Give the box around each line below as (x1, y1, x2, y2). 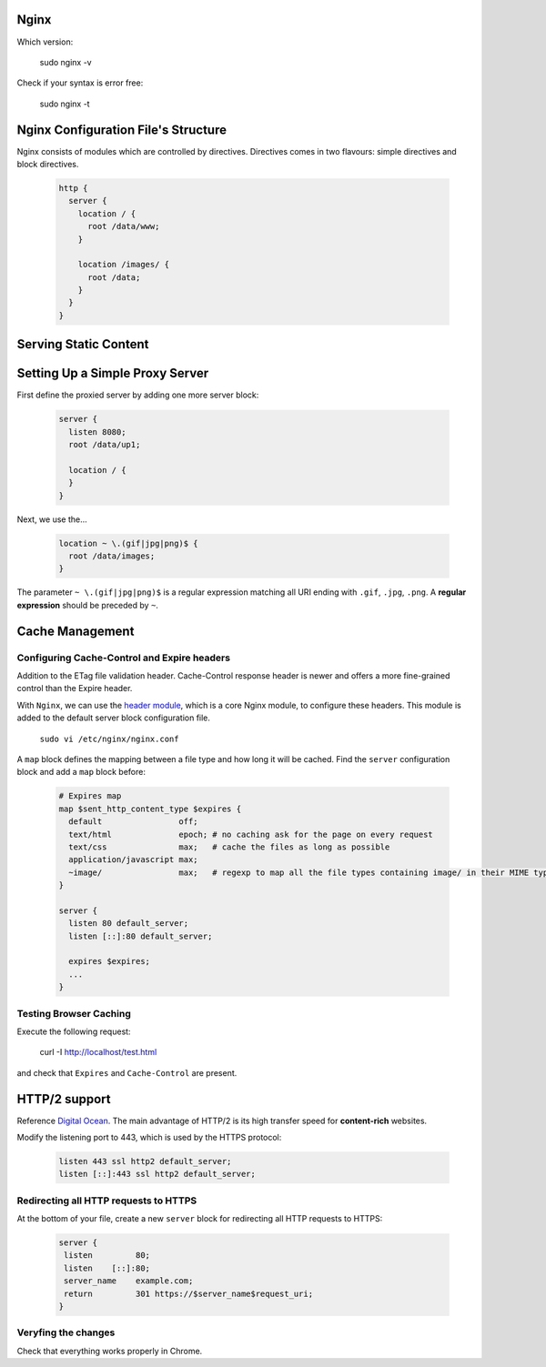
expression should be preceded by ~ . (16, 599, 159, 610)
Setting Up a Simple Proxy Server (16, 366, 209, 381)
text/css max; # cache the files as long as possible (68, 841, 390, 852)
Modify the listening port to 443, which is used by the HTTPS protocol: (16, 1132, 282, 1142)
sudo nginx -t (39, 98, 90, 109)
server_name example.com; (64, 1276, 194, 1286)
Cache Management (16, 623, 135, 638)
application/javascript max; (68, 855, 199, 865)
